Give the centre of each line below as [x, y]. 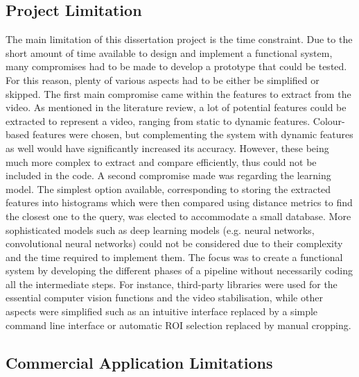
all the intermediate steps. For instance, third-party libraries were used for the [172, 284]
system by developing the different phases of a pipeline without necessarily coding [179, 270]
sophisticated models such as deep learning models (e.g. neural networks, [160, 229]
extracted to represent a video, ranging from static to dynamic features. [158, 120]
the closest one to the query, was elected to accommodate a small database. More [178, 216]
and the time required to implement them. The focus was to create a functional [174, 257]
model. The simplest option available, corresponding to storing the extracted [168, 188]
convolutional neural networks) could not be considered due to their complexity [174, 243]
